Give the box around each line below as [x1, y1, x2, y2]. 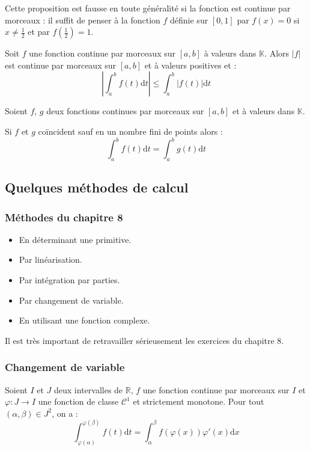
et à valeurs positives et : [144, 58, 237, 71]
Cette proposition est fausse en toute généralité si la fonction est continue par [5, 2, 291, 14]
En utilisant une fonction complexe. [19, 314, 150, 327]
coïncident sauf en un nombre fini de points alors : [38, 124, 223, 137]
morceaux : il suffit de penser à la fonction [5, 13, 160, 26]
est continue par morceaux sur [5, 58, 116, 71]
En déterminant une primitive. [19, 233, 132, 245]
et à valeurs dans [232, 105, 295, 117]
